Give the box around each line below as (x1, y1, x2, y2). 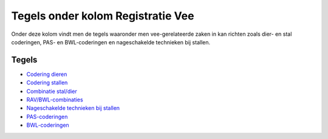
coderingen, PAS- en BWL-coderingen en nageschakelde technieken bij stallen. (11, 38, 211, 46)
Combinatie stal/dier (26, 87, 77, 95)
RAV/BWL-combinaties (26, 96, 83, 103)
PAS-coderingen (26, 113, 68, 120)
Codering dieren (26, 70, 67, 78)
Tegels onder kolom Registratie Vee (11, 9, 194, 22)
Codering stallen (26, 79, 68, 86)
